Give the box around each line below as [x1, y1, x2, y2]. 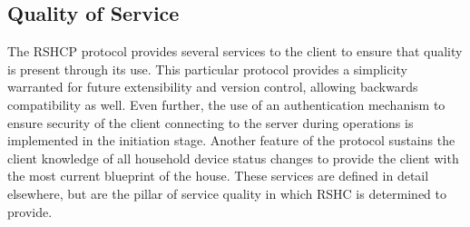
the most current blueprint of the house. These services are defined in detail [7, 166, 429, 185]
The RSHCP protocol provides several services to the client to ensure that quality [7, 42, 463, 61]
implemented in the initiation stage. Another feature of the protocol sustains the [7, 131, 455, 150]
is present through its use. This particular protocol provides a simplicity [7, 59, 408, 78]
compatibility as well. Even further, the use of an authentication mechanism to [7, 94, 446, 113]
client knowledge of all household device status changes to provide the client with [7, 148, 459, 167]
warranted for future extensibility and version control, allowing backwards [7, 77, 418, 96]
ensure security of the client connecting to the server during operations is [7, 113, 414, 132]
